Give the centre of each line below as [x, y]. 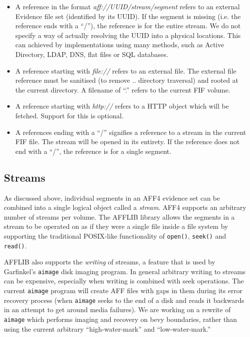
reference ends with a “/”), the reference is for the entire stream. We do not [128, 26]
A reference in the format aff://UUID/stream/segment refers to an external [127, 6]
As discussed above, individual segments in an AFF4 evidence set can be [112, 197]
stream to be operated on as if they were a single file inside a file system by [116, 226]
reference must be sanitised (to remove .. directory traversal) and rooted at [127, 80]
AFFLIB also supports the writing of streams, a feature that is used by [110, 262]
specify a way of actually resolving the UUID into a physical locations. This [128, 35]
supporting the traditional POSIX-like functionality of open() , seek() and [115, 235]
